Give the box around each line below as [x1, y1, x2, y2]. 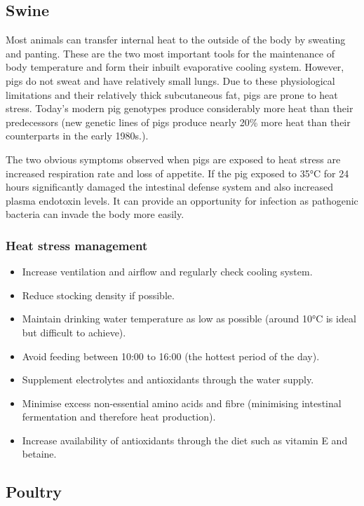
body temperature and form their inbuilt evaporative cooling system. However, [6, 60, 344, 74]
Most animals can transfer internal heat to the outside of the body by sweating [6, 32, 346, 47]
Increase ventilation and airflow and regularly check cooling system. [22, 264, 313, 279]
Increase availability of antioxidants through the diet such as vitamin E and [22, 432, 348, 447]
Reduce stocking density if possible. [22, 287, 175, 302]
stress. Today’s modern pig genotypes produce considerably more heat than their [6, 101, 353, 116]
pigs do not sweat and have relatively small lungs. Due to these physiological [6, 73, 335, 88]
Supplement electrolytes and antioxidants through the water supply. [22, 372, 314, 387]
